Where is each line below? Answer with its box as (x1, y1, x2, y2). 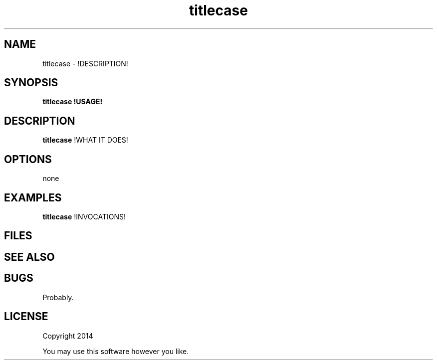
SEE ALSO (4, 250, 55, 263)
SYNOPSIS (4, 76, 58, 89)
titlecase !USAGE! (42, 97, 103, 106)
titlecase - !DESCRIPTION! (42, 59, 128, 68)
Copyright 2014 (42, 331, 93, 340)
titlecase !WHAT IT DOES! (42, 136, 128, 145)
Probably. (42, 293, 74, 302)
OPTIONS (4, 153, 52, 166)
